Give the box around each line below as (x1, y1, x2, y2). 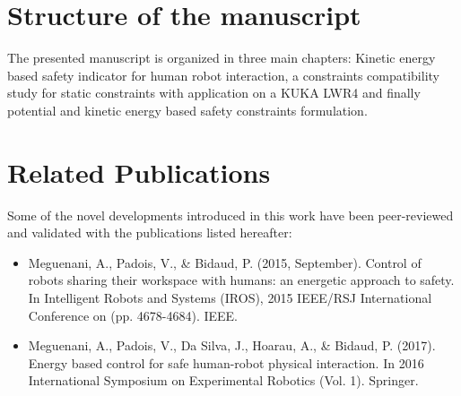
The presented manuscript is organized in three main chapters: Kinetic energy (7, 48, 436, 67)
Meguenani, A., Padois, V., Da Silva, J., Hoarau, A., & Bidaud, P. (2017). (28, 336, 436, 355)
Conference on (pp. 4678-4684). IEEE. (28, 306, 238, 324)
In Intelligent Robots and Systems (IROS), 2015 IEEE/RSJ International (28, 288, 432, 306)
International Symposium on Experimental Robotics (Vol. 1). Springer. (28, 371, 419, 390)
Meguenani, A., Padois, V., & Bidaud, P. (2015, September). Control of (28, 253, 422, 271)
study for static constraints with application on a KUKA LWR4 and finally (7, 83, 421, 102)
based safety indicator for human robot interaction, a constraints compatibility (7, 65, 439, 84)
